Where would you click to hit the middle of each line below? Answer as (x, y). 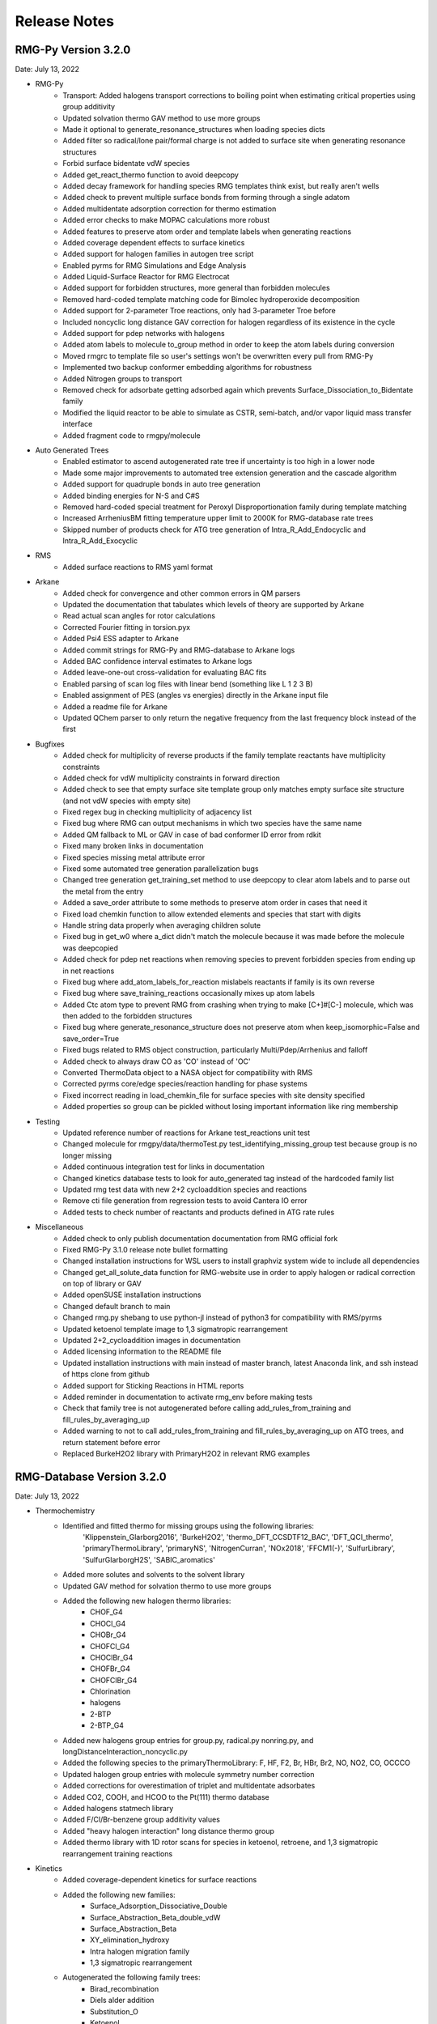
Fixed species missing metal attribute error (134, 857)
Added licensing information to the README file (142, 1351)
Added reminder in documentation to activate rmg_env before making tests (188, 1397)
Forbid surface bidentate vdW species (126, 164)
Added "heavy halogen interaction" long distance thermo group (169, 1831)
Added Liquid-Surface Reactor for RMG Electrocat (146, 277)
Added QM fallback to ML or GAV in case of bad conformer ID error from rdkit (192, 835)
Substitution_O (115, 2011)
